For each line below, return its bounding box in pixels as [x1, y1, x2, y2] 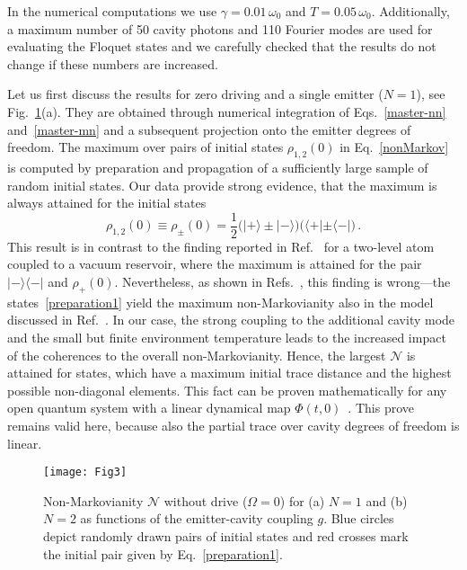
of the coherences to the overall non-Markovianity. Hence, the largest [7, 345, 386, 364]
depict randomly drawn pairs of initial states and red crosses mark [43, 526, 409, 545]
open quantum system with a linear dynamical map [7, 398, 291, 417]
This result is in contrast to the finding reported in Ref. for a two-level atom [7, 236, 435, 255]
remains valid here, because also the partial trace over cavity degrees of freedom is [7, 415, 460, 434]
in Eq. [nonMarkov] [339, 138, 449, 156]
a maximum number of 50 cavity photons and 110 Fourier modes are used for [7, 19, 433, 38]
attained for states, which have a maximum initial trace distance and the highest [7, 363, 452, 382]
